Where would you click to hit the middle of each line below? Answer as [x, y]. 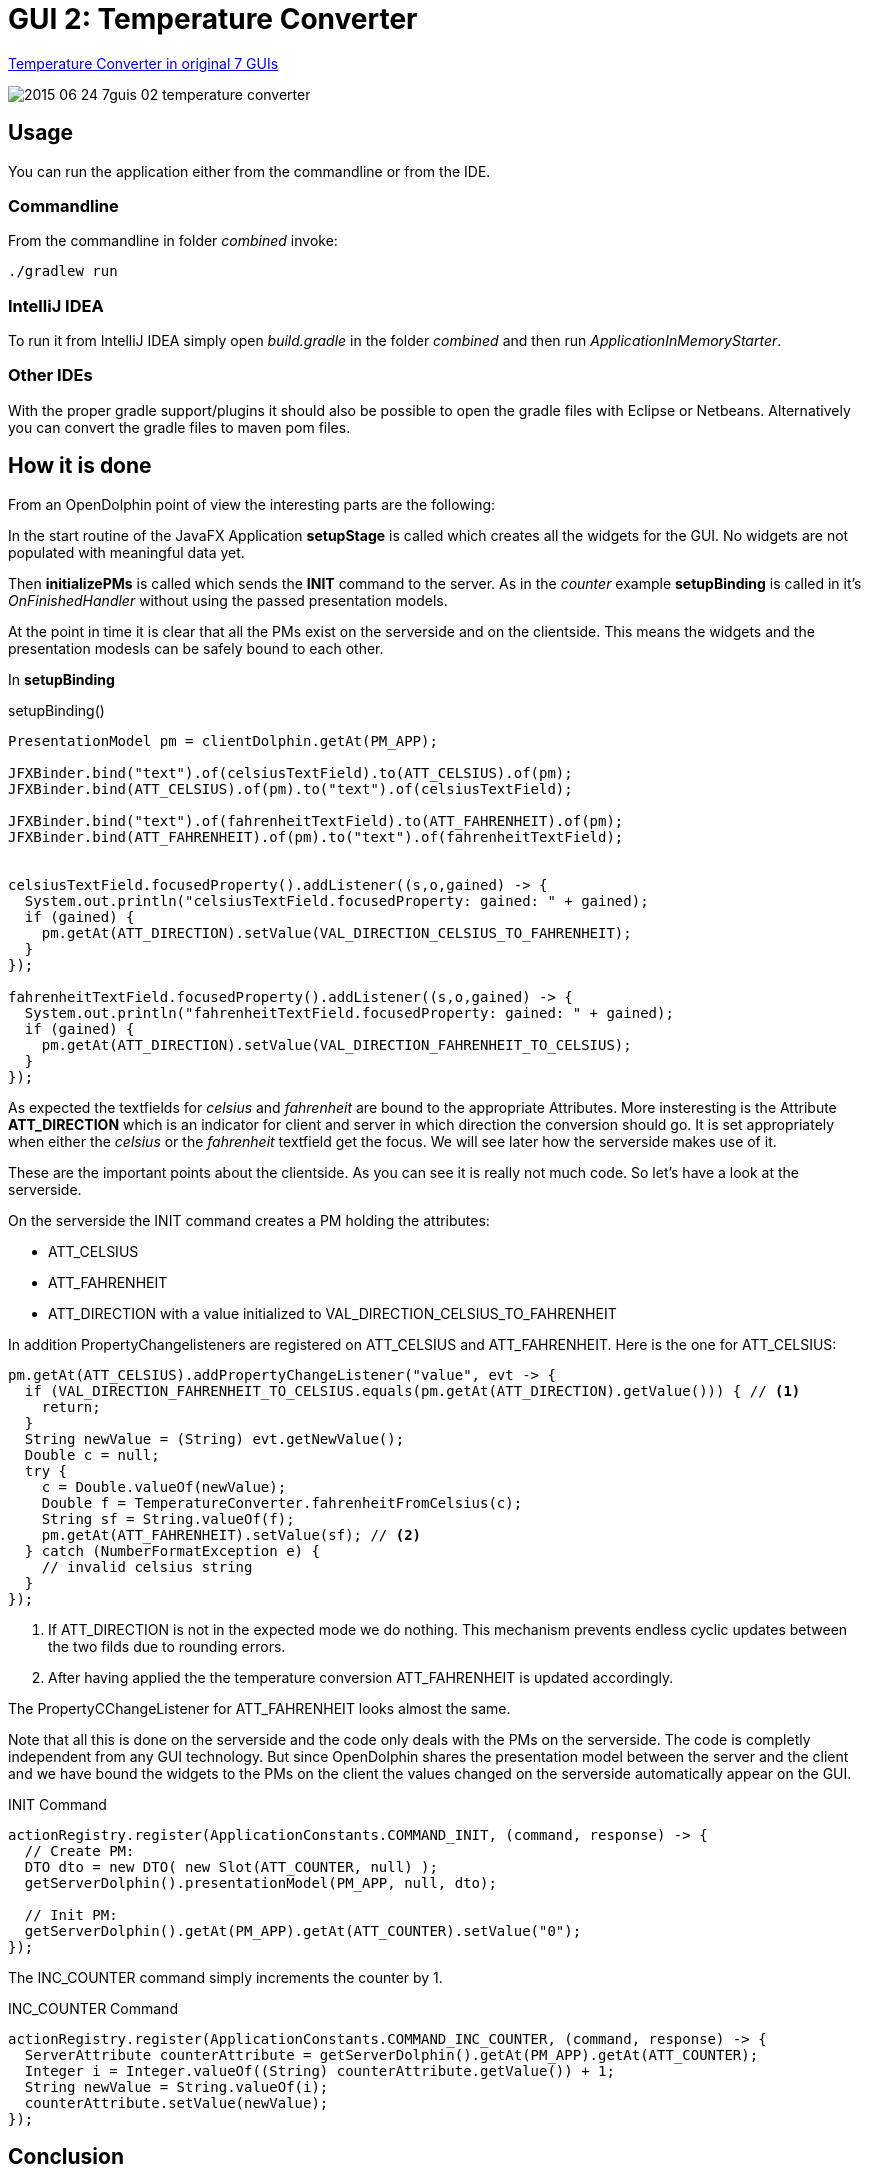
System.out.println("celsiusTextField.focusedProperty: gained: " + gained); [336, 900]
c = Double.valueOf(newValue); [164, 1486]
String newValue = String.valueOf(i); [176, 2086]
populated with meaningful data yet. [126, 552]
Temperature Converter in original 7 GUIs [143, 63]
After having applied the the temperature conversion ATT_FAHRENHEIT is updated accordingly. [361, 1677]
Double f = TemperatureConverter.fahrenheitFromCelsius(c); [282, 1502]
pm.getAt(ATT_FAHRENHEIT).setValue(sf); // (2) [231, 1534]
